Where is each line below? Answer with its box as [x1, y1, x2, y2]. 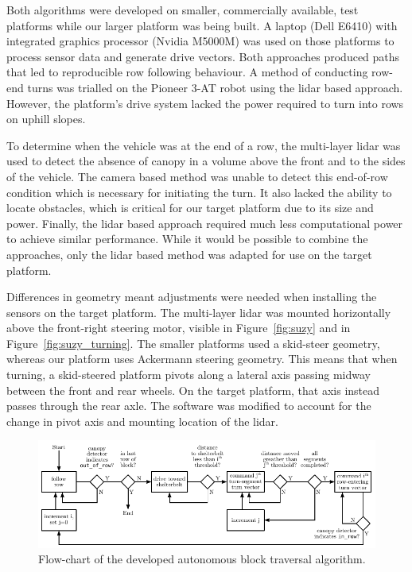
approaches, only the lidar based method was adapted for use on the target [6, 245, 372, 262]
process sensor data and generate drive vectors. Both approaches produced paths [6, 48, 400, 64]
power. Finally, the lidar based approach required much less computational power [6, 214, 403, 231]
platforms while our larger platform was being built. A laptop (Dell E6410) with [6, 17, 398, 33]
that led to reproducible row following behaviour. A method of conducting [6, 64, 368, 80]
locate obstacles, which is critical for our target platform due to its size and [6, 199, 374, 216]
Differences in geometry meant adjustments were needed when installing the [6, 288, 377, 305]
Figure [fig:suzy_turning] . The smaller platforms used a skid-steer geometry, [6, 334, 380, 351]
